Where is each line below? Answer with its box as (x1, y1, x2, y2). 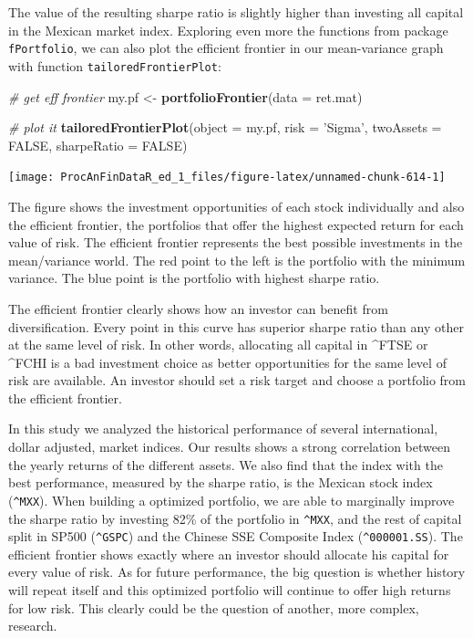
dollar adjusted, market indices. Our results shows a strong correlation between (8, 437, 450, 456)
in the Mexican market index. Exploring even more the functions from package (8, 20, 448, 39)
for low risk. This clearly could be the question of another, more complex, (8, 598, 419, 617)
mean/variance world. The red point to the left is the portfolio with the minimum (8, 250, 466, 269)
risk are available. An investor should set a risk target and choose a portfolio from (8, 371, 467, 390)
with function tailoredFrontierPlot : (8, 56, 221, 75)
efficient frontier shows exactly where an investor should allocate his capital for (8, 544, 449, 563)
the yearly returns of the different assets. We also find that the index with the (8, 455, 443, 474)
